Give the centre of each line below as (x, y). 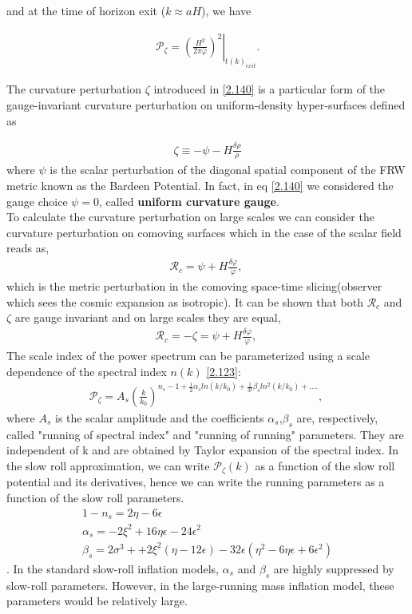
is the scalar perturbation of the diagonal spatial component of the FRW (228, 170)
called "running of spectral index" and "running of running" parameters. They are (205, 434)
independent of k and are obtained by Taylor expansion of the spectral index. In (203, 450)
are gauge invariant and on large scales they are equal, (148, 317)
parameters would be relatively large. (97, 601)
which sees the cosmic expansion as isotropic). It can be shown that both (185, 301)
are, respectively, (337, 417)
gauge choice (37, 201)
